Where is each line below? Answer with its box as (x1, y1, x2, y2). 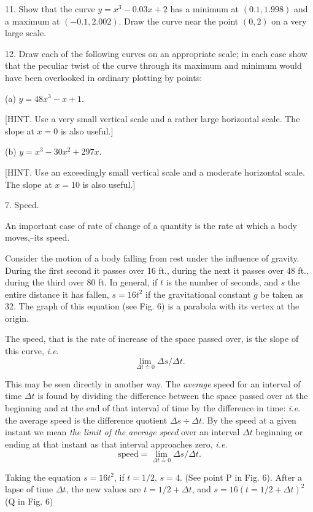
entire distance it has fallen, (5, 287, 109, 300)
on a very (271, 14, 307, 27)
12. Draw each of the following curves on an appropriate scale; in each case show (5, 47, 307, 60)
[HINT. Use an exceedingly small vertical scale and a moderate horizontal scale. (5, 165, 305, 178)
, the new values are (66, 483, 141, 495)
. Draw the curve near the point (118, 14, 239, 27)
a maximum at (5, 14, 60, 27)
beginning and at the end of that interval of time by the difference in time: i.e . (5, 401, 301, 414)
